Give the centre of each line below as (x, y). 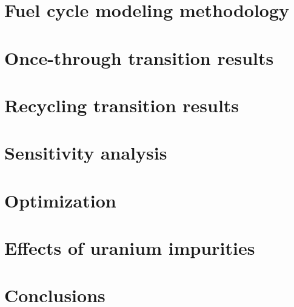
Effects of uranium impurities (130, 248)
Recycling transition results (122, 105)
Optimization (60, 200)
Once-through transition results (139, 57)
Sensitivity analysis (86, 153)
